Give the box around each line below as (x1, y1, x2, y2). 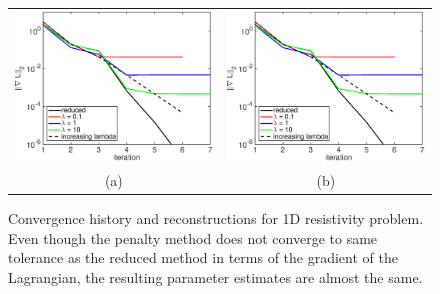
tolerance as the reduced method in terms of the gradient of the (8, 247, 398, 268)
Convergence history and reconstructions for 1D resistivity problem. (8, 207, 424, 228)
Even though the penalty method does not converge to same (8, 227, 378, 248)
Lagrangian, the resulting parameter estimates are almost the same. (8, 266, 423, 287)
